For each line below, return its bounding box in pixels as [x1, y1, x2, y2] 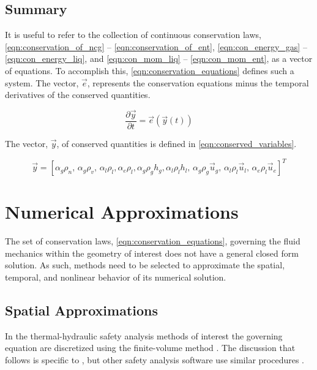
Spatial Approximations [5, 301, 158, 320]
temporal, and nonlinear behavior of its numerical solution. [5, 271, 226, 284]
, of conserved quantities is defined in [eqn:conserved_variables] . [56, 137, 297, 150]
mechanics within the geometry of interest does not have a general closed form [5, 246, 299, 259]
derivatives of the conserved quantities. [5, 88, 151, 101]
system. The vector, [5, 76, 79, 89]
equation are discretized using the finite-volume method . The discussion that [5, 341, 296, 354]
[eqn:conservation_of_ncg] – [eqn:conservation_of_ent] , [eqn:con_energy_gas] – [5, 40, 307, 53]
